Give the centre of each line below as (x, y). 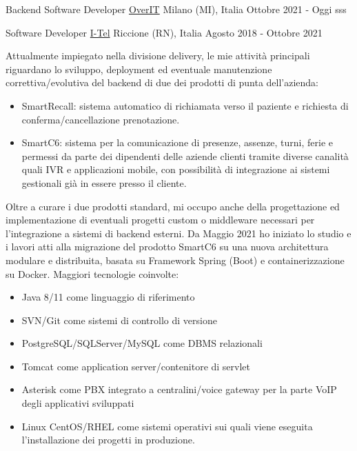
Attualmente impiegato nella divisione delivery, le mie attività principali (158, 56)
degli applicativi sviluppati (78, 403)
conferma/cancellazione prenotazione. (101, 119)
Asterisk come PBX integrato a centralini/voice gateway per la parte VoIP (179, 389)
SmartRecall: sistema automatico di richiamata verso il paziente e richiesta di (185, 105)
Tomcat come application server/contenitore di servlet (136, 366)
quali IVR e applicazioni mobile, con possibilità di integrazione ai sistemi (176, 169)
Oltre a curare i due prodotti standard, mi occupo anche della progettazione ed (173, 206)
